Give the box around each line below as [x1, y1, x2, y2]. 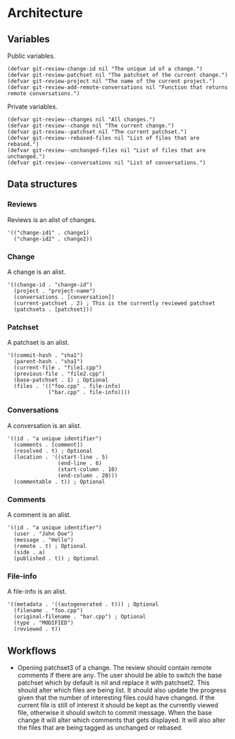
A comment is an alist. [7, 510, 72, 519]
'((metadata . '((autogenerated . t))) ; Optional [7, 601, 159, 608]
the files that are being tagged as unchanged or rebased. [17, 723, 183, 731]
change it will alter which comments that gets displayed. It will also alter [17, 716, 226, 724]
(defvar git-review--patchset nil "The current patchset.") [7, 128, 188, 135]
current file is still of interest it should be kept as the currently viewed [17, 700, 219, 709]
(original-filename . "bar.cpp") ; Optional [13, 613, 146, 621]
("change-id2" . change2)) [13, 235, 93, 243]
